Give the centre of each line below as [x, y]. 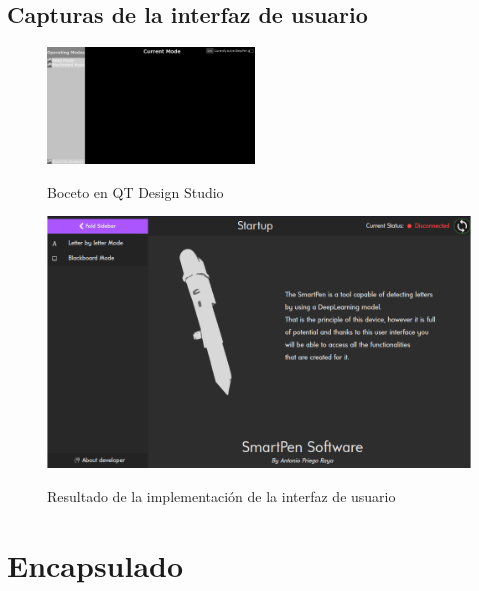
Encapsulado [95, 564]
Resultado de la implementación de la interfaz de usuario [221, 496]
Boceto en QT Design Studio [135, 191]
